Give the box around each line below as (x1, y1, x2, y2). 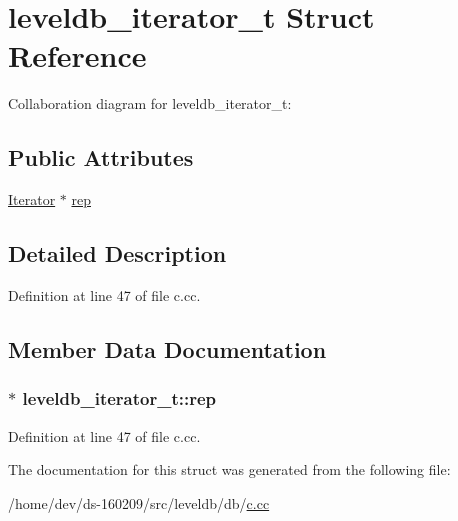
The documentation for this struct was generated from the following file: (8, 459, 451, 480)
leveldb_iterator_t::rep (22, 386, 216, 411)
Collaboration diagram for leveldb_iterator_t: (8, 93, 292, 114)
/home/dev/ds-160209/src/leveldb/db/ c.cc (8, 492, 270, 513)
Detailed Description (8, 238, 227, 269)
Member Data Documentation (8, 333, 327, 364)
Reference (8, 35, 147, 76)
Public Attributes (8, 142, 194, 173)
